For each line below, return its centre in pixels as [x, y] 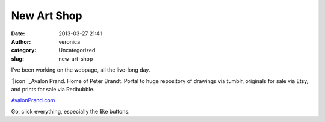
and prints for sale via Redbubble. [53, 89]
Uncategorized [77, 50]
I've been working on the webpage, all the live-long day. [81, 70]
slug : [17, 59]
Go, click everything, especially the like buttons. [70, 111]
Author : [21, 41]
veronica [70, 41]
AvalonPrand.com [33, 100]
